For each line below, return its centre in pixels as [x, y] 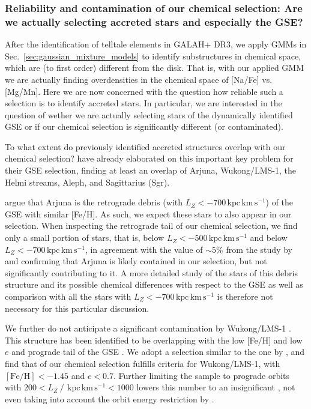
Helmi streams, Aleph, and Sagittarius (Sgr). [87, 182]
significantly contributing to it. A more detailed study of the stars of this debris [151, 272]
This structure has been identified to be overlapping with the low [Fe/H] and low [154, 340]
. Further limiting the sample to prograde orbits [202, 375]
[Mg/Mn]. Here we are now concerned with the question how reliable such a [144, 91]
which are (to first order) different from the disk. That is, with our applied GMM [155, 68]
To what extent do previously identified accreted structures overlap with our [145, 146]
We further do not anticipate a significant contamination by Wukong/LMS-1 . [148, 328]
